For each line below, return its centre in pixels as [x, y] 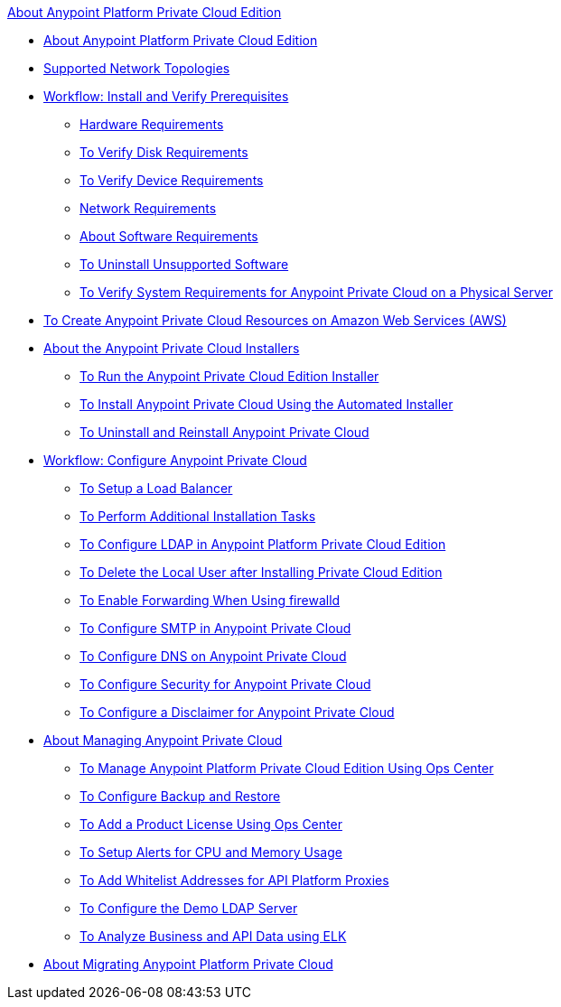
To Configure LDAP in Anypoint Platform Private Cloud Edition [263, 544]
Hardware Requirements [152, 124]
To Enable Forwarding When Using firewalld [210, 600]
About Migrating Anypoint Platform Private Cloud [188, 964]
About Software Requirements [169, 236]
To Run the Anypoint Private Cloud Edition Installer [229, 376]
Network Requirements [148, 208]
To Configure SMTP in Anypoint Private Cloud [215, 628]
